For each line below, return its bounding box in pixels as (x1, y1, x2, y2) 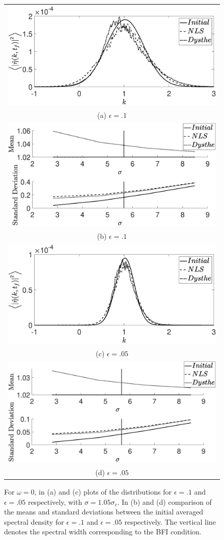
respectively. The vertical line (124, 516, 216, 527)
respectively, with (27, 496, 82, 507)
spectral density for (4, 516, 64, 527)
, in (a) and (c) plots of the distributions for (34, 486, 172, 497)
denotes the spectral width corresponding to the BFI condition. (4, 526, 202, 537)
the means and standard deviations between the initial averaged (4, 506, 204, 517)
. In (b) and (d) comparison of (117, 496, 212, 507)
